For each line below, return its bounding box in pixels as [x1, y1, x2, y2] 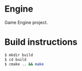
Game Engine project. [4, 19, 48, 25]
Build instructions [4, 36, 78, 48]
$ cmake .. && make [4, 62, 44, 67]
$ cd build [4, 57, 27, 62]
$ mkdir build [4, 53, 33, 57]
